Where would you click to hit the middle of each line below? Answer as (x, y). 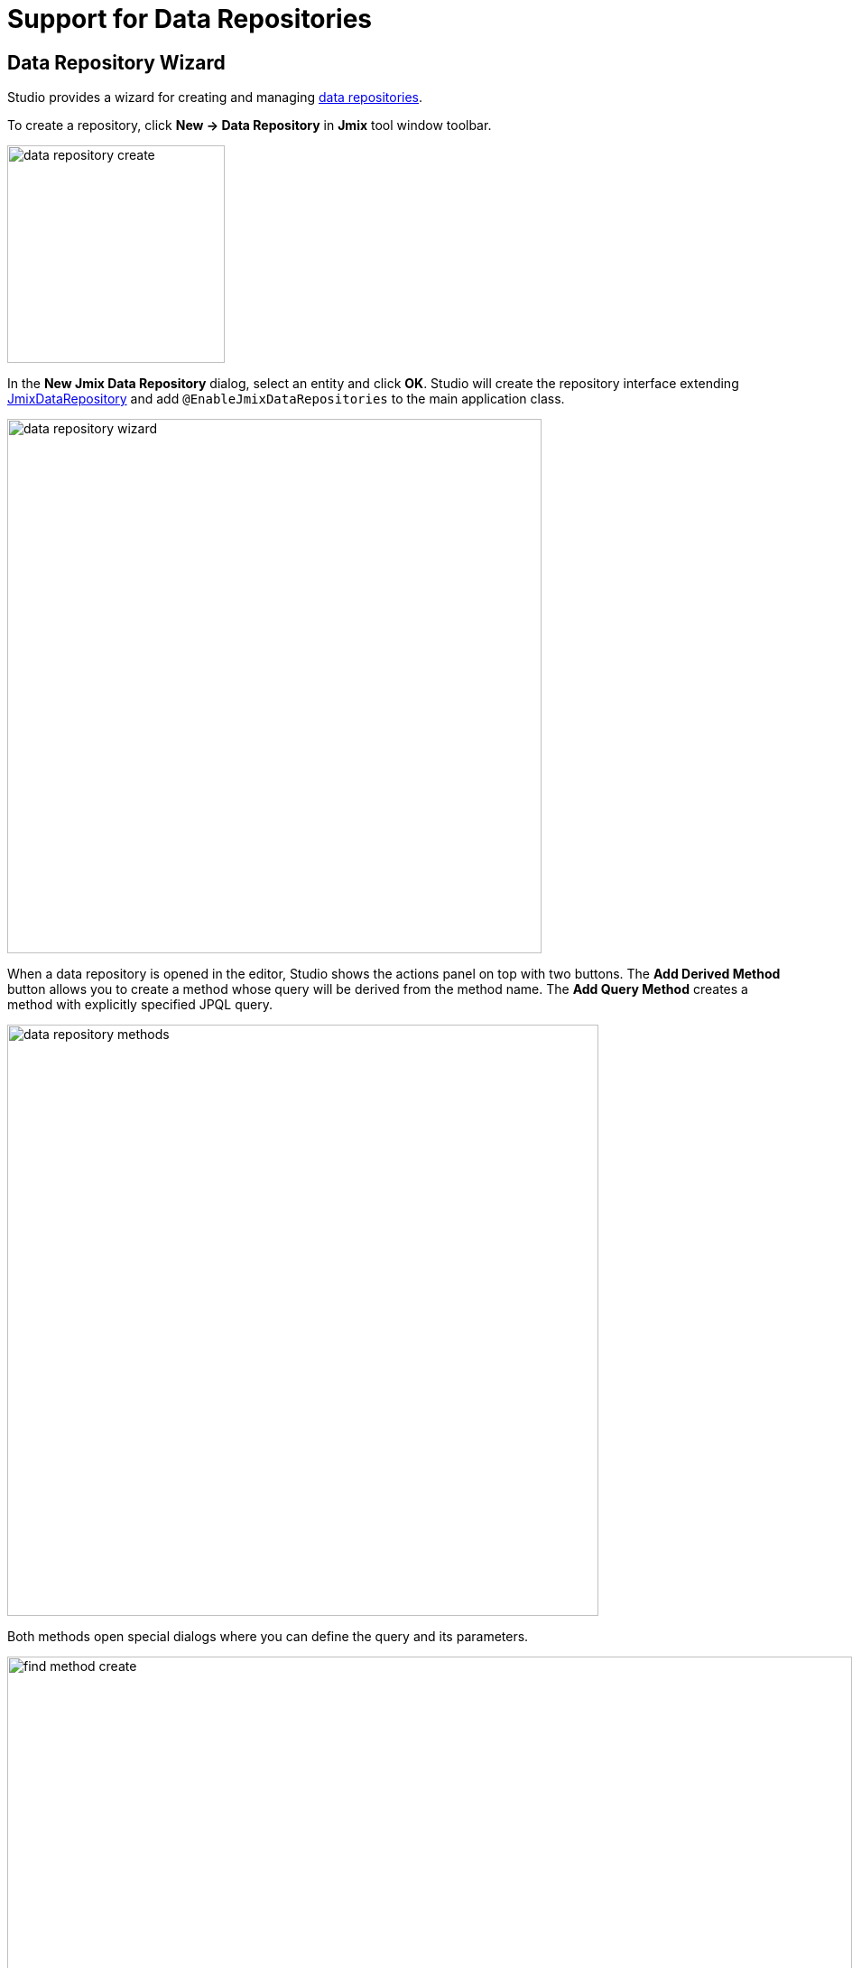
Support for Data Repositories (190, 19)
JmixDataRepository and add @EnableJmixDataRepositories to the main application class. (286, 399)
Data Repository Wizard (116, 62)
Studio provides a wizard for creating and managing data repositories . (215, 97)
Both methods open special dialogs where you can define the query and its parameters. (268, 1637)
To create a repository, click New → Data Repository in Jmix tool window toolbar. (250, 125)
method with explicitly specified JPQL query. (140, 1005)
